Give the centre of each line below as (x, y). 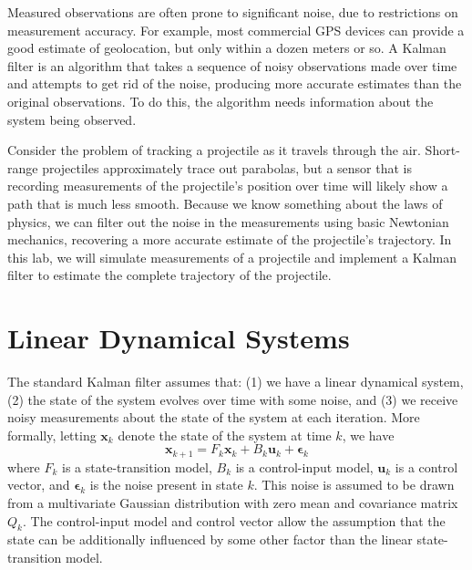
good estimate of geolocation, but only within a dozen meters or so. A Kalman (227, 48)
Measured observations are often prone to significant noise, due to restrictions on (233, 12)
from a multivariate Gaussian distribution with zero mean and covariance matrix (233, 503)
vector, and (39, 485)
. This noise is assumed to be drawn (354, 485)
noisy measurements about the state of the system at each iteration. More (214, 417)
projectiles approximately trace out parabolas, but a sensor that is (227, 167)
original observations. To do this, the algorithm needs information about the (221, 101)
